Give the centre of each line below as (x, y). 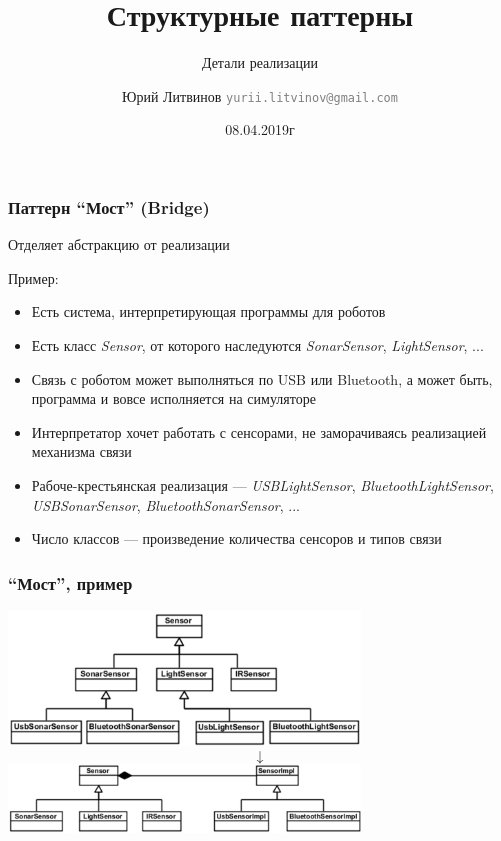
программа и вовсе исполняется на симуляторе (173, 398)
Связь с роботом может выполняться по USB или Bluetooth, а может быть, (262, 378)
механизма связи (81, 451)
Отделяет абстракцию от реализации (119, 244)
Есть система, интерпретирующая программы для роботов (208, 311)
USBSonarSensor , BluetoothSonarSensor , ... (165, 504)
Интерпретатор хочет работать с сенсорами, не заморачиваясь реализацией (259, 431)
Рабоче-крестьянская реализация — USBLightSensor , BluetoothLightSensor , (262, 485)
